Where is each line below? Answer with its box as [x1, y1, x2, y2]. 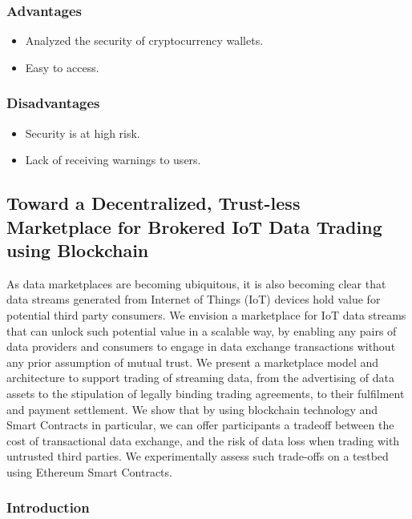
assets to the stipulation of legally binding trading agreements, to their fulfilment [6, 384, 405, 401]
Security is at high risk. [25, 124, 140, 141]
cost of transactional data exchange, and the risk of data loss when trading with [6, 432, 400, 449]
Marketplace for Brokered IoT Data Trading [6, 214, 382, 239]
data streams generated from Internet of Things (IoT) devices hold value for [6, 291, 381, 308]
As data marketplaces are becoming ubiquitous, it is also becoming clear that [6, 275, 386, 292]
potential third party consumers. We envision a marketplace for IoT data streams [6, 306, 406, 323]
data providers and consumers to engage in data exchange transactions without [6, 338, 396, 355]
